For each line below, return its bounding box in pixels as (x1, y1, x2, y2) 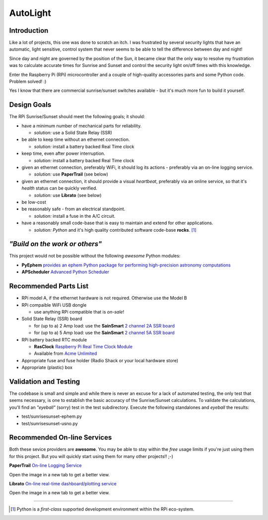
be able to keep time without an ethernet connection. (21, 136, 130, 142)
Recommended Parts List (9, 282, 89, 290)
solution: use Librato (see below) (34, 192, 102, 198)
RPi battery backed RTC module (21, 336, 87, 342)
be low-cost (21, 199, 47, 205)
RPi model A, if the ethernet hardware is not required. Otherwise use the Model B (21, 295, 187, 301)
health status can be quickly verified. (21, 185, 98, 191)
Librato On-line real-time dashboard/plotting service (9, 481, 117, 486)
